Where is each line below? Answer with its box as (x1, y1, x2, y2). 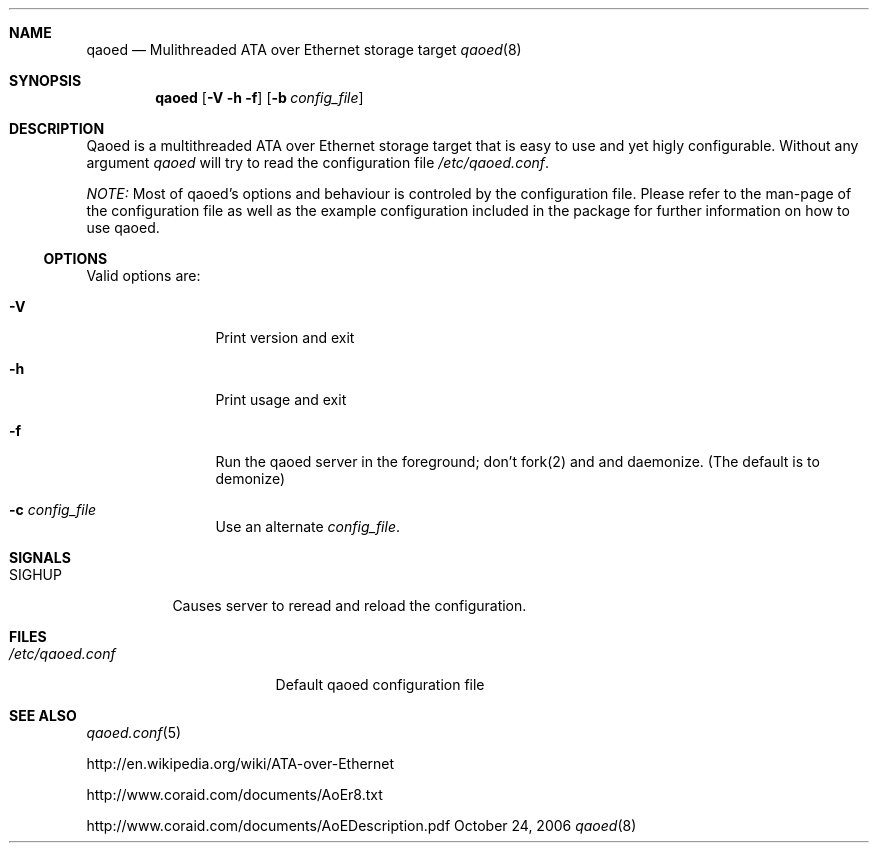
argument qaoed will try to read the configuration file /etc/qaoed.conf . (86, 154, 550, 171)
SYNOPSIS (9, 72, 82, 89)
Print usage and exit (215, 391, 347, 408)
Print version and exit (215, 329, 355, 346)
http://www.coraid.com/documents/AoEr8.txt (86, 786, 383, 803)
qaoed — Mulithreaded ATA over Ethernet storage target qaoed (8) (86, 41, 522, 58)
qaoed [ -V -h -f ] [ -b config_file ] (155, 89, 364, 106)
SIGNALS (9, 549, 71, 566)
